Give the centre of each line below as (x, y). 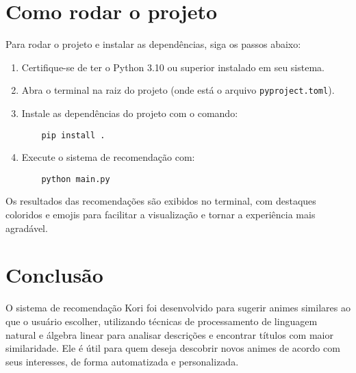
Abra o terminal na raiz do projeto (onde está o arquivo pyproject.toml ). (178, 90)
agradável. (27, 228)
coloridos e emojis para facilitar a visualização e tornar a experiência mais (161, 215)
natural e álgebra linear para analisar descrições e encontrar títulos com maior (169, 334)
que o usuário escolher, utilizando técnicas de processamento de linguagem (162, 321)
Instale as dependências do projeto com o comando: (130, 113)
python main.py (76, 179)
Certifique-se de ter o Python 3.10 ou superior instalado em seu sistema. (173, 67)
